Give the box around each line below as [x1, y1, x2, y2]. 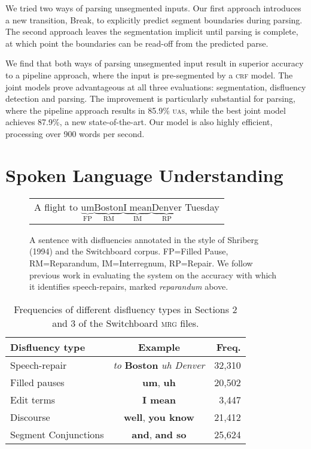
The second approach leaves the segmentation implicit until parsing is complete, [5, 25, 298, 38]
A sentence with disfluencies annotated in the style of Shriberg [29, 233, 259, 245]
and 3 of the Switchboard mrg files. [52, 315, 199, 330]
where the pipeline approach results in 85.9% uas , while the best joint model [5, 104, 286, 116]
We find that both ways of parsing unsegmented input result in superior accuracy [5, 57, 304, 69]
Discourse [10, 409, 50, 424]
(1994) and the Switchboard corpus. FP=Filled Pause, [29, 245, 228, 257]
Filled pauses [10, 375, 65, 389]
